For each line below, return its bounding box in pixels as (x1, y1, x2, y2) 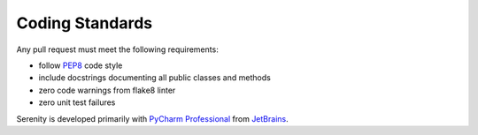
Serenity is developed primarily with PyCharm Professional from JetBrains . (16, 113, 289, 124)
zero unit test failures (38, 97, 116, 108)
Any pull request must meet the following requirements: (16, 44, 219, 55)
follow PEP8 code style (38, 60, 123, 71)
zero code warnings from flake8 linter (38, 85, 176, 95)
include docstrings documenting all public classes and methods (38, 72, 272, 83)
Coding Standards (16, 13, 153, 33)
